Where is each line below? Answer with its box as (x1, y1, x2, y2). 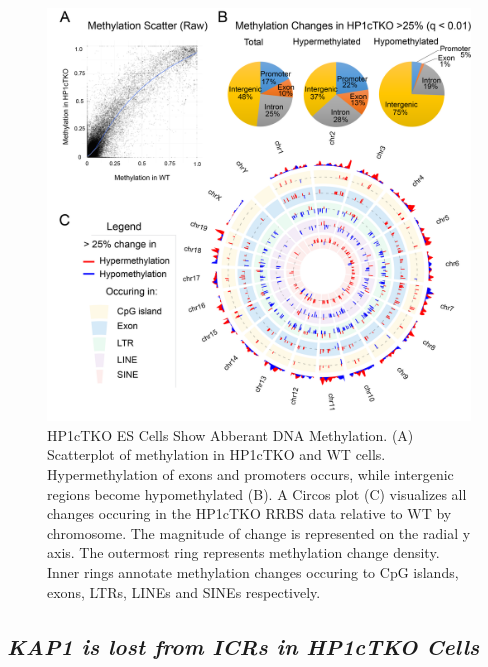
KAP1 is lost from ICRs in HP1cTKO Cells (7, 630, 480, 661)
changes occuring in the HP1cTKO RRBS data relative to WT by (47, 503, 452, 524)
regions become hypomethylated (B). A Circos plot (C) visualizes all (47, 483, 467, 504)
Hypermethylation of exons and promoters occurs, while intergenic (47, 464, 454, 485)
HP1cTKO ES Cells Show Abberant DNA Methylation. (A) (47, 424, 414, 445)
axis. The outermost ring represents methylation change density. (47, 542, 440, 563)
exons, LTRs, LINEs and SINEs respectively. (47, 581, 321, 602)
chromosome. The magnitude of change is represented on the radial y (47, 522, 471, 543)
